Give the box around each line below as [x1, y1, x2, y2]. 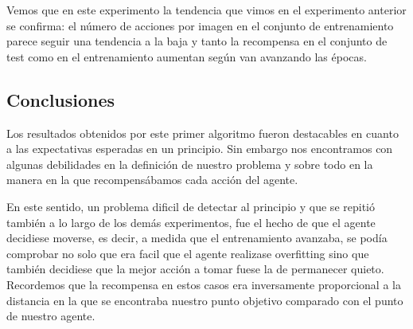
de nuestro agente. [6, 307, 95, 324]
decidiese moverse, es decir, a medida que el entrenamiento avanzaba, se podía [6, 229, 388, 246]
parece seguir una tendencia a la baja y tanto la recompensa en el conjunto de [6, 33, 388, 49]
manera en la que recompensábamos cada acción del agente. [6, 171, 298, 188]
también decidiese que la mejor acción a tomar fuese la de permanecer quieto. [6, 260, 384, 277]
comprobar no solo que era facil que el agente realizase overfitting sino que [6, 245, 369, 261]
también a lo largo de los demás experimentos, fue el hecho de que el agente [6, 213, 376, 230]
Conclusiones [6, 87, 115, 112]
